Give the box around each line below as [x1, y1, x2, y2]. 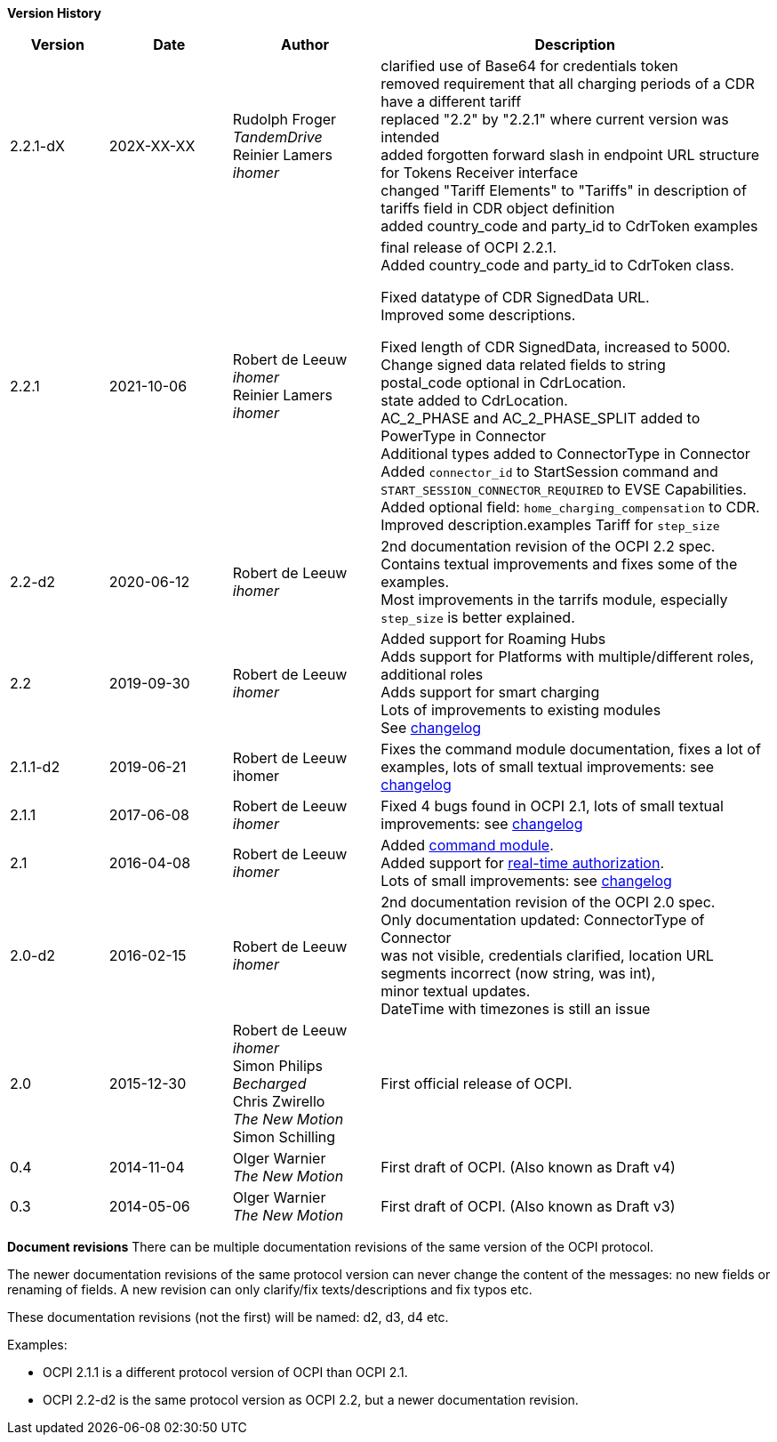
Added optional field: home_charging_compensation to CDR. [380, 498, 760, 516]
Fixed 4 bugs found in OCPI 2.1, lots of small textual [380, 797, 724, 815]
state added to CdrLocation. [380, 391, 568, 409]
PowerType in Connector [380, 427, 547, 445]
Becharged [232, 1075, 307, 1092]
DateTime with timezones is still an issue [380, 1000, 651, 1018]
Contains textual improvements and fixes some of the [380, 555, 738, 573]
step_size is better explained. [380, 608, 575, 626]
